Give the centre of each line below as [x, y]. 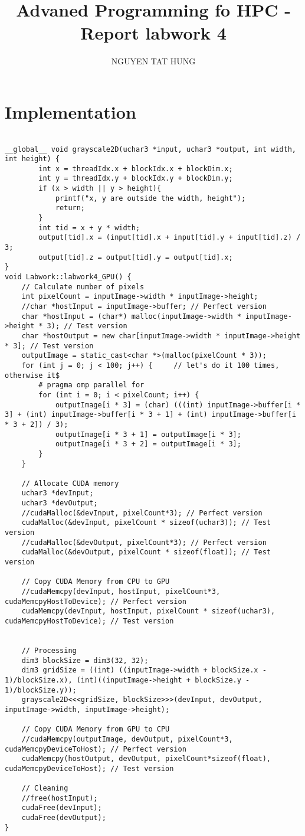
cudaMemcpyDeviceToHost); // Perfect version [96, 749]
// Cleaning [45, 788]
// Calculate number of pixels [83, 287]
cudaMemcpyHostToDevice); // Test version [89, 621]
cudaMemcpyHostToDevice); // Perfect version [96, 601]
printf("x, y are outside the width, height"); [150, 198]
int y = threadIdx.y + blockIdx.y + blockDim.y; [136, 179]
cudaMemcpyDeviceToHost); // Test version [89, 768]
